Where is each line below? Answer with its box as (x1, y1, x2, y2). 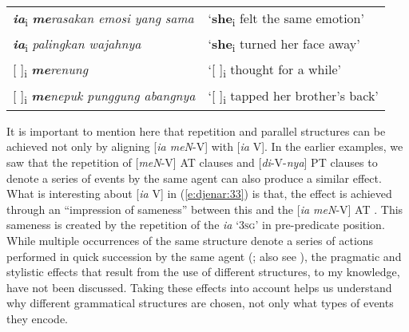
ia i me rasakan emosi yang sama (13, 9, 194, 30)
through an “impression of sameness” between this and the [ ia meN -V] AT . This (6, 200, 403, 217)
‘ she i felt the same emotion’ (208, 9, 364, 30)
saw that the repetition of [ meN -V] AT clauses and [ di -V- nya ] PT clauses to (6, 153, 378, 170)
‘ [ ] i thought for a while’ (208, 60, 341, 81)
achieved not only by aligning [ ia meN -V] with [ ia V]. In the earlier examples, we (6, 138, 403, 155)
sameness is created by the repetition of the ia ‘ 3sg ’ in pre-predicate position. (6, 216, 385, 233)
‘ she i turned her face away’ (208, 34, 360, 56)
